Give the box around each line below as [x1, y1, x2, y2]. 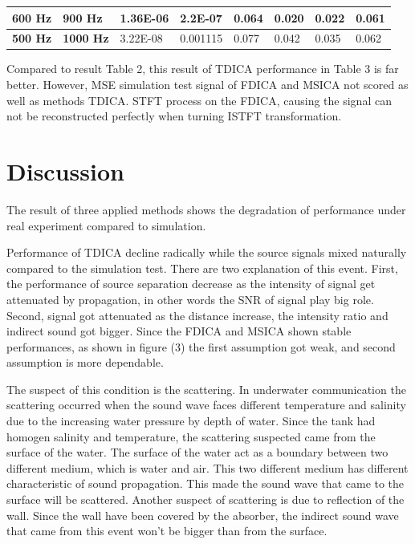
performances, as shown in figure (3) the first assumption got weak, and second [6, 338, 396, 355]
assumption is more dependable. [6, 354, 164, 371]
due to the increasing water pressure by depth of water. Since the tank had [6, 412, 376, 429]
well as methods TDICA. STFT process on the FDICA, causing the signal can [6, 91, 392, 108]
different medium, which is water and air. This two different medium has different [6, 459, 409, 476]
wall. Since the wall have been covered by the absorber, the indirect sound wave [6, 506, 399, 523]
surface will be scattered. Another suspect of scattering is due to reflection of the [6, 491, 405, 508]
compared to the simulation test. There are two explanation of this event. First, [6, 259, 398, 276]
